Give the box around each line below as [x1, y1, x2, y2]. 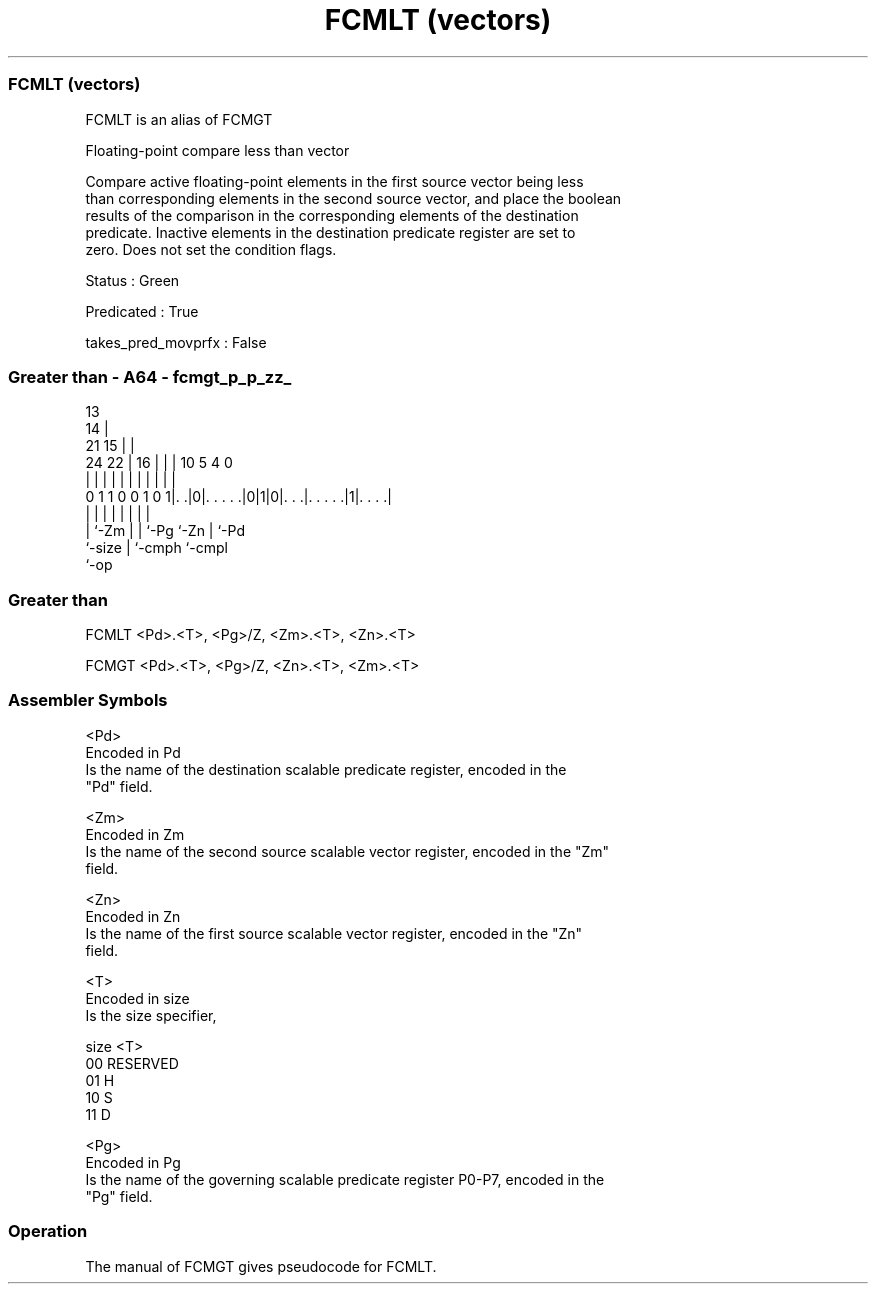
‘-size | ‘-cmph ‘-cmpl [85, 539, 228, 557]
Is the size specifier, [85, 1006, 217, 1024]
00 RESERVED [85, 1054, 179, 1072]
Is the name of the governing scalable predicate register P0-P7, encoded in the [85, 1170, 605, 1188]
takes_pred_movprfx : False [85, 333, 267, 351]
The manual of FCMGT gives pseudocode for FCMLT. [85, 1257, 437, 1275]
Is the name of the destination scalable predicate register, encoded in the [85, 760, 567, 778]
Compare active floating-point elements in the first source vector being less [85, 172, 584, 190]
